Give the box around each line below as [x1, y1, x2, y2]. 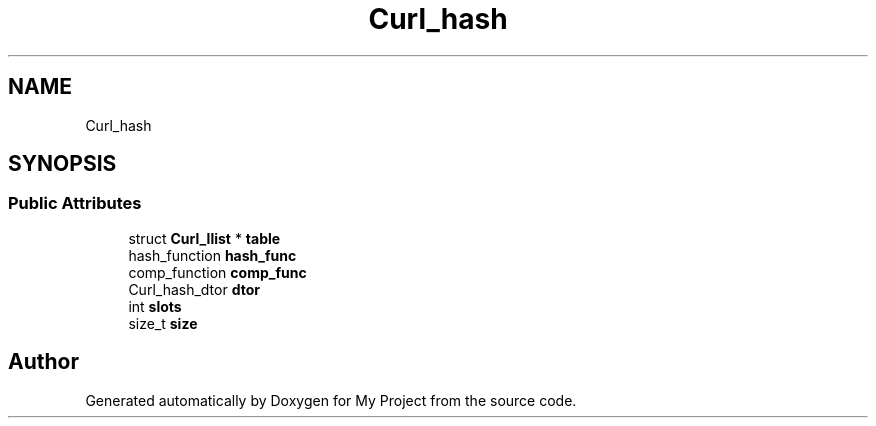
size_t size [128, 314, 198, 332]
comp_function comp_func [128, 263, 307, 281]
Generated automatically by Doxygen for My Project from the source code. [85, 391, 577, 409]
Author [8, 349, 79, 375]
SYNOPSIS [8, 151, 117, 177]
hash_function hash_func [128, 246, 297, 264]
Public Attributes [8, 193, 142, 214]
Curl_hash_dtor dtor [128, 280, 260, 298]
